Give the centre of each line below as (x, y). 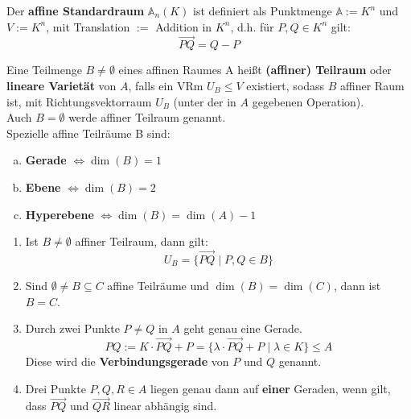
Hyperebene (60, 214)
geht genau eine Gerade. (243, 328)
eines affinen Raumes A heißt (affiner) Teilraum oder (255, 70)
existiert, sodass (286, 85)
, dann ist (357, 285)
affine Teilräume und (158, 285)
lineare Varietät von (62, 85)
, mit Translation (88, 26)
